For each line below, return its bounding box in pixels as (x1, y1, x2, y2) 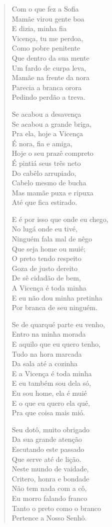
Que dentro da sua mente (11, 52, 89, 63)
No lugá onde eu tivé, (11, 223, 77, 234)
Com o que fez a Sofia (11, 4, 79, 14)
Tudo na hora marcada (11, 348, 82, 359)
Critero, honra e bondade (11, 473, 89, 483)
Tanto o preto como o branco (11, 502, 101, 513)
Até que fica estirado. (11, 197, 77, 207)
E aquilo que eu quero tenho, (11, 339, 100, 349)
